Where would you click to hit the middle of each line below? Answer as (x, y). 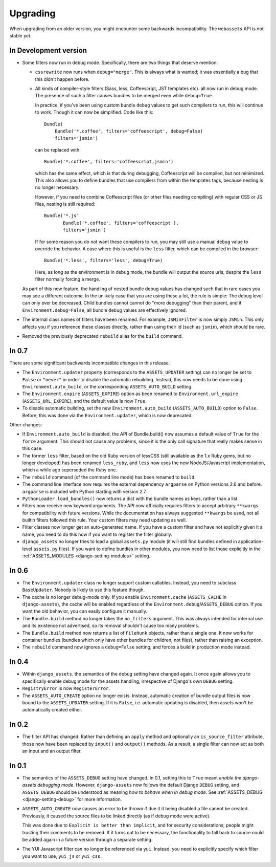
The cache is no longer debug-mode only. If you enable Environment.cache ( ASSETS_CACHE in (124, 597)
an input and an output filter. (52, 751)
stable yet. (20, 35)
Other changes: (26, 424)
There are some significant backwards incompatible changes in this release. (90, 363)
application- (251, 541)
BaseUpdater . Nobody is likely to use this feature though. (84, 590)
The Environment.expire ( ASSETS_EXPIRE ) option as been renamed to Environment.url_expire (130, 394)
